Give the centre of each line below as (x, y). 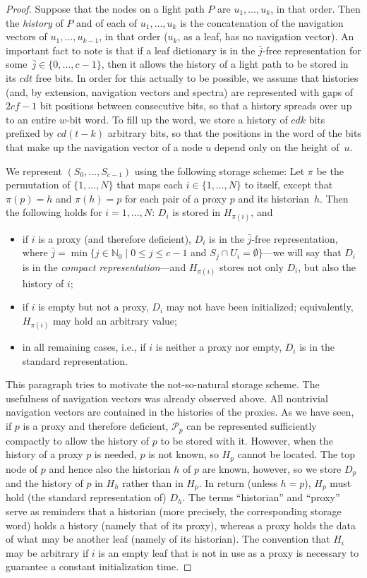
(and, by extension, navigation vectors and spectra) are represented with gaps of (180, 91)
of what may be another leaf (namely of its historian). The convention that (168, 539)
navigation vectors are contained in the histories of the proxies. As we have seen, (180, 412)
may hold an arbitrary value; (115, 320)
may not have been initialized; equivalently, (260, 307)
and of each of (107, 22)
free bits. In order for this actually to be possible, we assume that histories (197, 77)
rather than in (153, 483)
